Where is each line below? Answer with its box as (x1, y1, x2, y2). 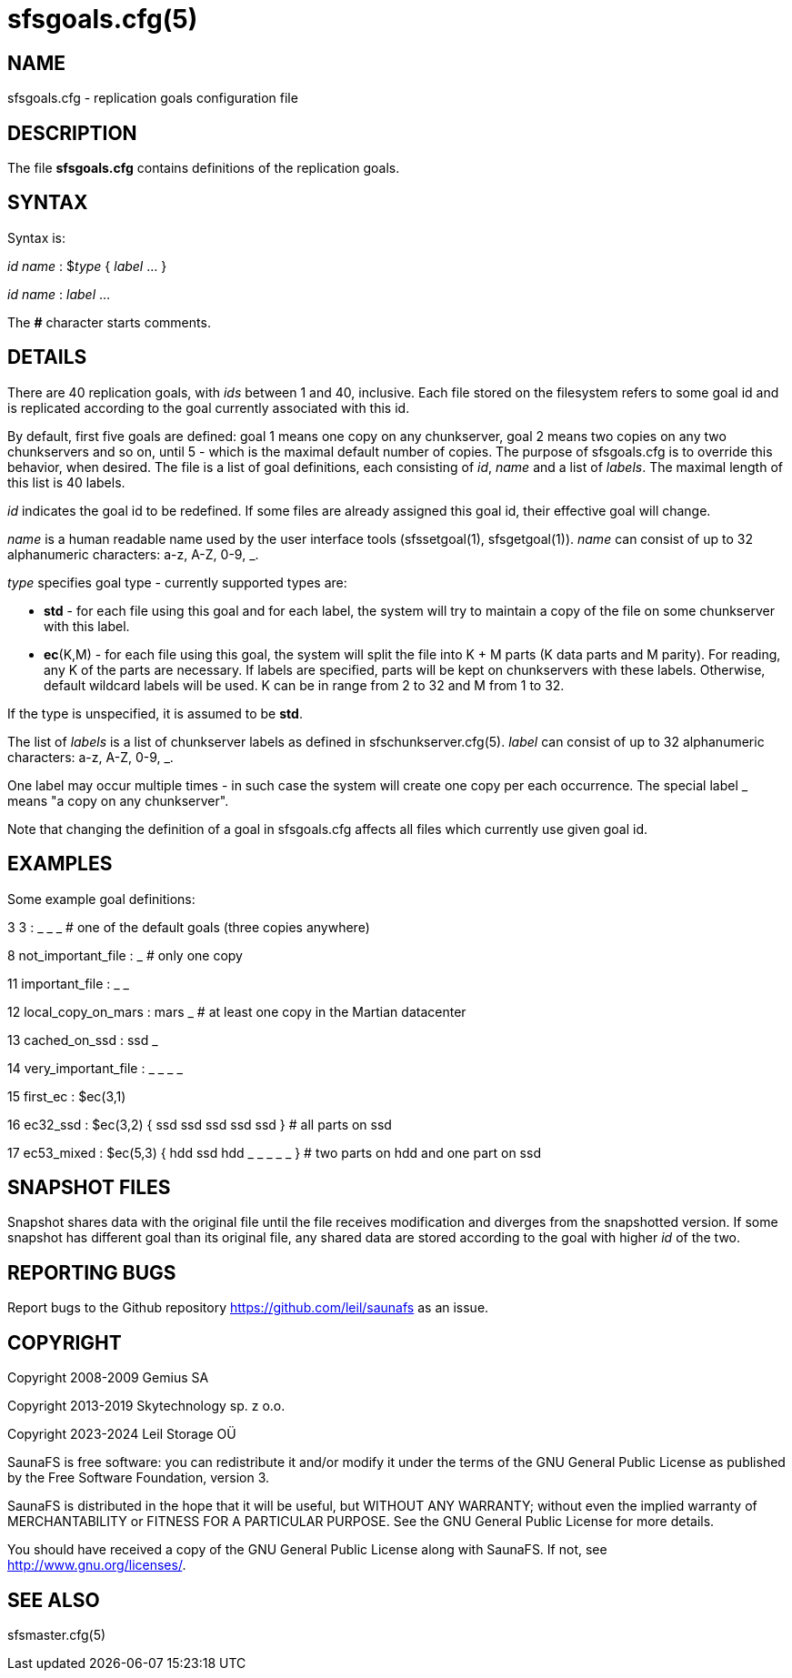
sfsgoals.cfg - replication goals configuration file (7, 90, 298, 106)
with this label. (44, 618, 130, 634)
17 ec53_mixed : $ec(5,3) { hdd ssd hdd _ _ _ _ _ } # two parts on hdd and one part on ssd (7, 1144, 541, 1161)
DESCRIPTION (7, 121, 137, 145)
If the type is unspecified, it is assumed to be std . (7, 705, 303, 721)
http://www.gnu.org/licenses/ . (7, 1557, 186, 1573)
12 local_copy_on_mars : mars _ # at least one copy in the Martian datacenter (7, 1003, 466, 1020)
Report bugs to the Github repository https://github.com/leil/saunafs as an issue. (7, 1300, 489, 1316)
